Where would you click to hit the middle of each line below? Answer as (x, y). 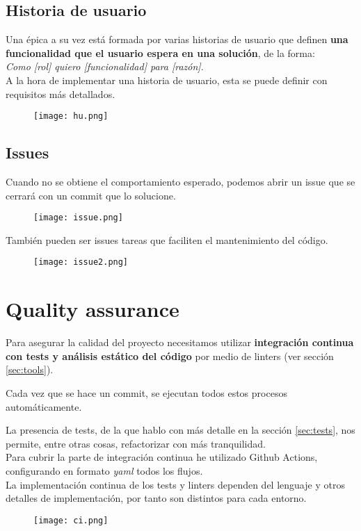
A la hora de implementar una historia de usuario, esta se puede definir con (167, 80)
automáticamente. (44, 406)
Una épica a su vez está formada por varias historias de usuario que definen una (177, 39)
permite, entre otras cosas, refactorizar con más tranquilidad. (136, 443)
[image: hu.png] (71, 116)
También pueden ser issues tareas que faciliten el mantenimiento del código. (167, 239)
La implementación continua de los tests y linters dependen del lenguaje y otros (175, 484)
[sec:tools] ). (30, 369)
